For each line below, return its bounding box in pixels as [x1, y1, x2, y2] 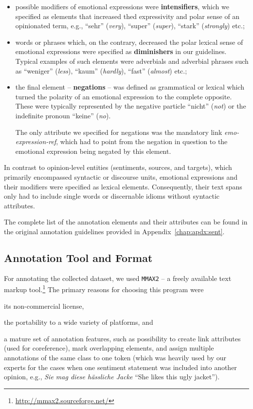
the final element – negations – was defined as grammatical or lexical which [15, 82, 244, 92]
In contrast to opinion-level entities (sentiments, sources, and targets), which [4, 162, 232, 172]
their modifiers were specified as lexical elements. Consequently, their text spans [4, 181, 242, 191]
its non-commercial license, [4, 300, 84, 311]
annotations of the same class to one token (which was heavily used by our [4, 352, 227, 362]
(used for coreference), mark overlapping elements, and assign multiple [4, 343, 214, 353]
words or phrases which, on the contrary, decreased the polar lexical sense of [15, 37, 243, 47]
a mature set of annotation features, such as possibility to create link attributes [4, 333, 241, 343]
